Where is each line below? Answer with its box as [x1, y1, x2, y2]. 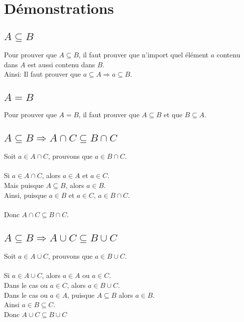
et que [163, 109, 183, 119]
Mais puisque [4, 180, 44, 190]
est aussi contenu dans [27, 59, 95, 69]
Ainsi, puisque [4, 189, 47, 200]
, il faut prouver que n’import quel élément [79, 49, 208, 60]
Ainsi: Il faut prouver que [4, 69, 81, 79]
